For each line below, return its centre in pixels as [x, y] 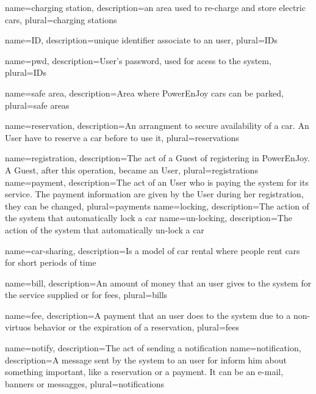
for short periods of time [51, 262]
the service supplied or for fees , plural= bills [86, 295]
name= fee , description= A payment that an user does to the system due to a [148, 315]
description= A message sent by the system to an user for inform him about [146, 359]
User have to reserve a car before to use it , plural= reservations [122, 137]
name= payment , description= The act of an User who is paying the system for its [157, 182]
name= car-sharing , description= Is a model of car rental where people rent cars [153, 250]
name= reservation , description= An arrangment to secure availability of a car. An [157, 126]
